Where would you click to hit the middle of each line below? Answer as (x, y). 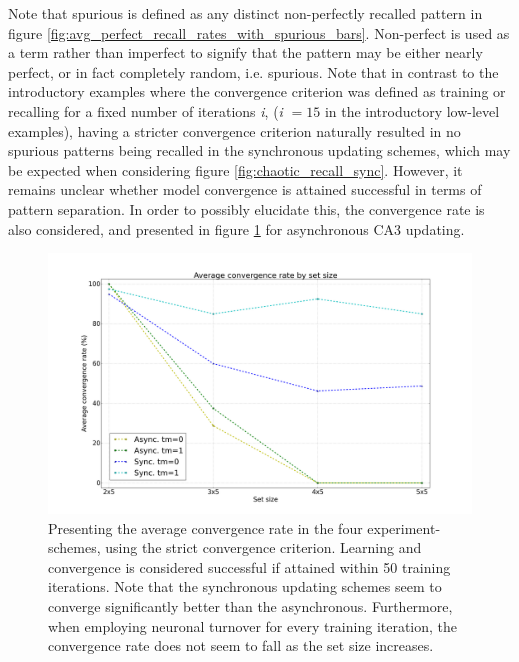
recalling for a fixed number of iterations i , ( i (145, 110)
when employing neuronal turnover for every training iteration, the (253, 625)
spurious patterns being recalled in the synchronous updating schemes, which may (259, 150)
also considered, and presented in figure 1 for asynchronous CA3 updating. (236, 228)
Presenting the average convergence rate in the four (205, 527)
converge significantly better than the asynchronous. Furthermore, (250, 605)
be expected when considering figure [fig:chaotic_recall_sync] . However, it (235, 169)
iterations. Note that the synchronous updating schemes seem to (245, 586)
